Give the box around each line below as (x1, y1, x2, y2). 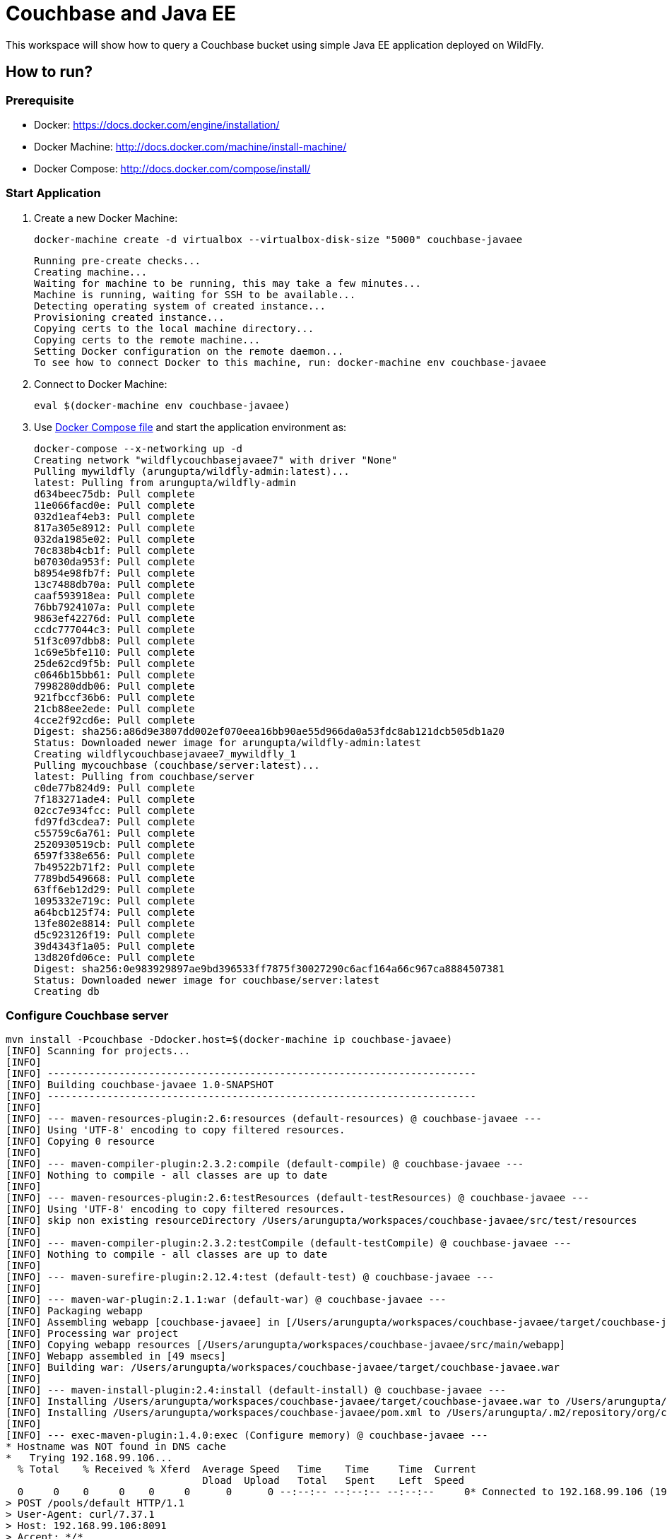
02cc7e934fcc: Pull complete (34, 804, 195, 816)
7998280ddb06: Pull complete (34, 680, 195, 692)
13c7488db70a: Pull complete (34, 578, 195, 590)
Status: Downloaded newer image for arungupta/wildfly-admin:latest (34, 736, 421, 748)
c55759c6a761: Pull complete (34, 827, 195, 839)
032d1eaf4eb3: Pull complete (34, 510, 195, 522)
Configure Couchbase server (6, 1008, 169, 1023)
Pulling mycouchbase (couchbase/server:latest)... (34, 759, 320, 771)
